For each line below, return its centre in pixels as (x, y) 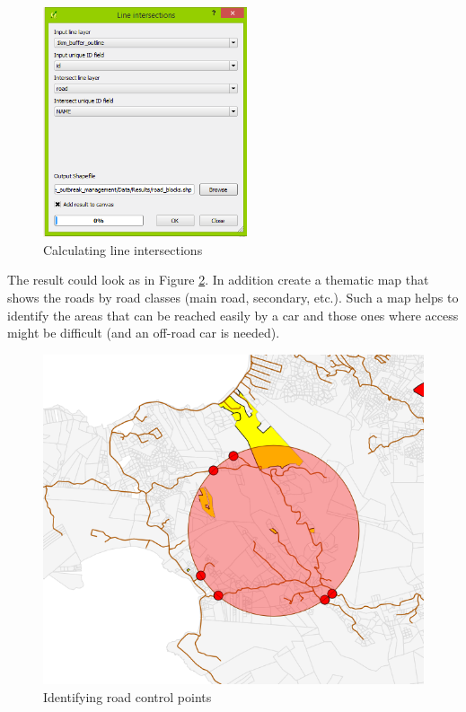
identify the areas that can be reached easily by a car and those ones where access (233, 315)
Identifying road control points (127, 696)
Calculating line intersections (123, 249)
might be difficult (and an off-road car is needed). (144, 333)
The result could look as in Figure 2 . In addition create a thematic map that (218, 280)
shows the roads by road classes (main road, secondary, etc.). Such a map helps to (233, 298)
